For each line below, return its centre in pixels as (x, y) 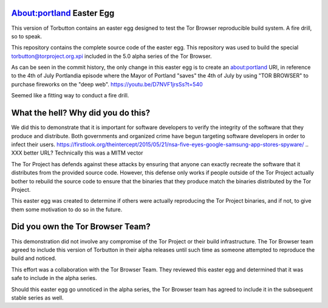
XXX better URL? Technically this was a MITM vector (77, 153)
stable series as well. (37, 298)
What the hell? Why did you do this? (81, 113)
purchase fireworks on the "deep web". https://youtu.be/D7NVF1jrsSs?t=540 (107, 84)
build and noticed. (34, 258)
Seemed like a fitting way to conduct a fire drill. (70, 96)
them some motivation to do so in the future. (67, 209)
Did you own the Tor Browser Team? (81, 227)
